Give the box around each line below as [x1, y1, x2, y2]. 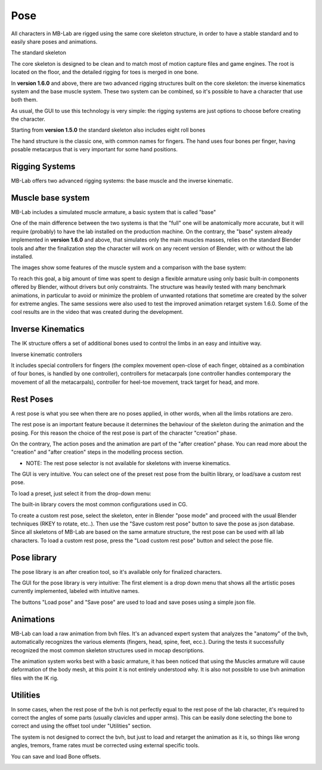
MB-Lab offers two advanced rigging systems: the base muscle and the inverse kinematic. [11, 177, 234, 185]
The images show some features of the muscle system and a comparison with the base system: [11, 264, 247, 271]
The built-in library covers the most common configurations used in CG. [11, 501, 188, 508]
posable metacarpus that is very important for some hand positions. [11, 146, 178, 153]
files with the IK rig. [11, 674, 59, 682]
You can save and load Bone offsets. [11, 753, 101, 760]
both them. [11, 96, 38, 103]
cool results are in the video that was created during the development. [11, 308, 184, 316]
